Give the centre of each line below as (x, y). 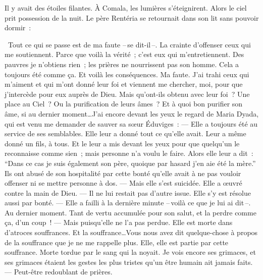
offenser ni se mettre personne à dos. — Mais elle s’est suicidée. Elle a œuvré (123, 183)
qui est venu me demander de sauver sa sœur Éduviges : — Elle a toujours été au (131, 123)
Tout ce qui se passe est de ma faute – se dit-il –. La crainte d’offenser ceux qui (129, 44)
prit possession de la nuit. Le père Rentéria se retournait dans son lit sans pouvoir (132, 17)
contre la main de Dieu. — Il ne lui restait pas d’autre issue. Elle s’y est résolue (128, 192)
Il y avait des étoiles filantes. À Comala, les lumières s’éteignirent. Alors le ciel (126, 8)
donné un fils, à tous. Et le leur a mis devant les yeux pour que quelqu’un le (122, 143)
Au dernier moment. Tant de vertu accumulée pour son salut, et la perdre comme (130, 212)
